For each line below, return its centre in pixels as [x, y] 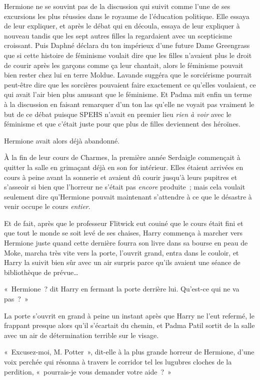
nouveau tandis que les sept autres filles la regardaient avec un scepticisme [118, 35]
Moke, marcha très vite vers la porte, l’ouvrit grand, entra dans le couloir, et [121, 252]
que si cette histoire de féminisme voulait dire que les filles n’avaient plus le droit [128, 55]
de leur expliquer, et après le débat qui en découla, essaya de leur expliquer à [122, 26]
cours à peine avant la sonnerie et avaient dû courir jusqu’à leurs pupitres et [121, 177]
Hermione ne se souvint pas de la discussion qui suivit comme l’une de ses [117, 6]
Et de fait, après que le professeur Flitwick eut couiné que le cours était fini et [124, 223]
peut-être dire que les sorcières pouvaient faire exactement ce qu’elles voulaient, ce [130, 84]
